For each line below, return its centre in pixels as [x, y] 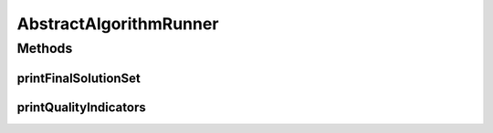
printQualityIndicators [81, 107]
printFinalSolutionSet [79, 78]
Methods [45, 48]
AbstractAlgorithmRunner [118, 24]
